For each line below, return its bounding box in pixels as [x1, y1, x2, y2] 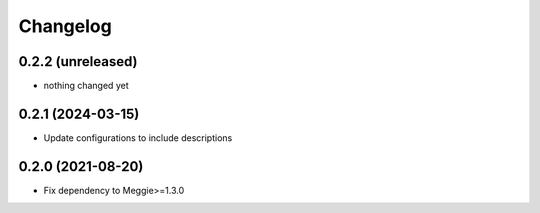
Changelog [18, 15, 112, 37]
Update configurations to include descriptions [43, 131, 233, 144]
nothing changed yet [43, 80, 129, 92]
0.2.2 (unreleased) [18, 53, 139, 70]
